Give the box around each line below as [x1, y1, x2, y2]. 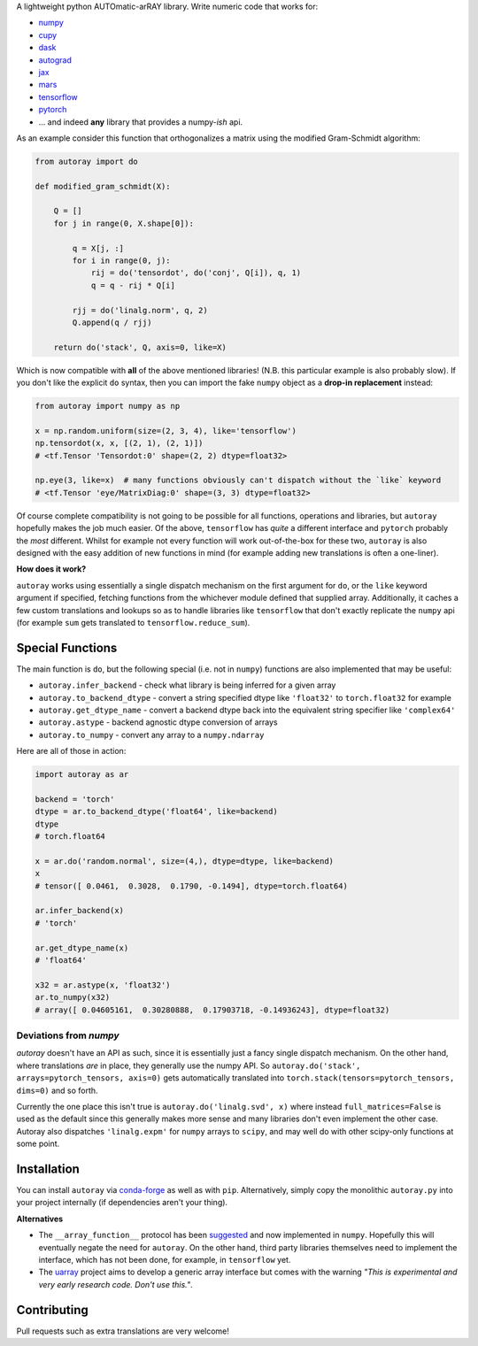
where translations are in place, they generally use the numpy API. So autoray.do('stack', [16, 1060, 361, 1071]
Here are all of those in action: [16, 746, 127, 757]
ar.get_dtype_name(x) [35, 942, 129, 953]
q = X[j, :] [72, 243, 124, 253]
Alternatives [16, 1213, 64, 1224]
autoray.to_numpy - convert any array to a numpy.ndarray [38, 729, 265, 740]
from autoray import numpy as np [35, 401, 181, 411]
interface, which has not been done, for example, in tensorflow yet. [38, 1254, 291, 1265]
